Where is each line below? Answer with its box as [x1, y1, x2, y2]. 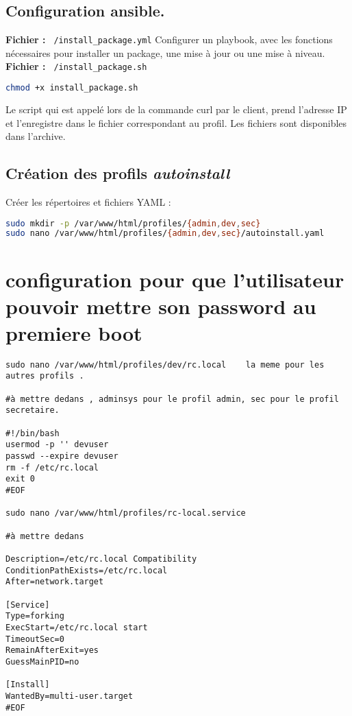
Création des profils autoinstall [5, 163, 230, 184]
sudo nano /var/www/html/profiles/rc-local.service [5, 508, 246, 518]
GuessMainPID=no [5, 656, 79, 667]
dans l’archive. [5, 129, 66, 143]
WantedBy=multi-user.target [5, 691, 134, 701]
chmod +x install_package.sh [5, 83, 138, 93]
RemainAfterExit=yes [5, 645, 99, 656]
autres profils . [5, 371, 84, 381]
